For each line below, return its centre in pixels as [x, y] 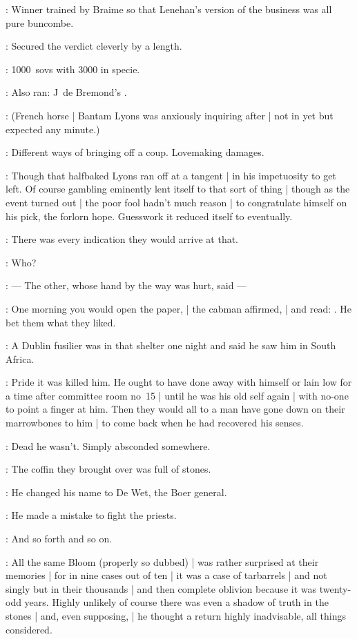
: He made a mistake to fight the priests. [91, 515]
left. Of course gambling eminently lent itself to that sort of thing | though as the [178, 189]
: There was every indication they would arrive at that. [122, 239]
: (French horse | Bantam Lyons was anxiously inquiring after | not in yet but [170, 115]
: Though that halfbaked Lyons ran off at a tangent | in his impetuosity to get [171, 175]
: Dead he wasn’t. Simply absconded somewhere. [108, 445]
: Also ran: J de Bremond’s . [66, 92]
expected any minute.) [53, 129]
